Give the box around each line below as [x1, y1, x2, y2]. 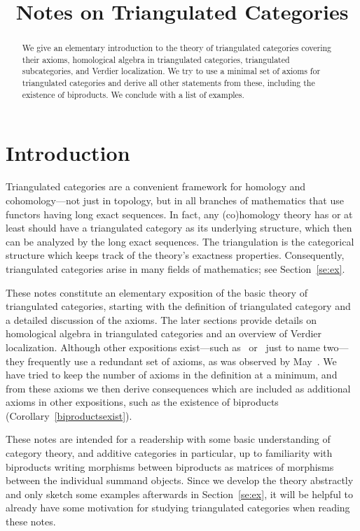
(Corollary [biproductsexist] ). [6, 408, 132, 423]
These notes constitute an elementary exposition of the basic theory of [6, 285, 307, 299]
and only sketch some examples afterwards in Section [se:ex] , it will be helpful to [6, 486, 353, 501]
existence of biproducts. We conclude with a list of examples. [22, 88, 244, 100]
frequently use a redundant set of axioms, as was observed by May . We [27, 353, 337, 368]
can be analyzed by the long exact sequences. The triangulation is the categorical [6, 234, 354, 248]
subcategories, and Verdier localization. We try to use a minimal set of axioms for [22, 65, 321, 77]
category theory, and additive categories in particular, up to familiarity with [6, 446, 333, 460]
